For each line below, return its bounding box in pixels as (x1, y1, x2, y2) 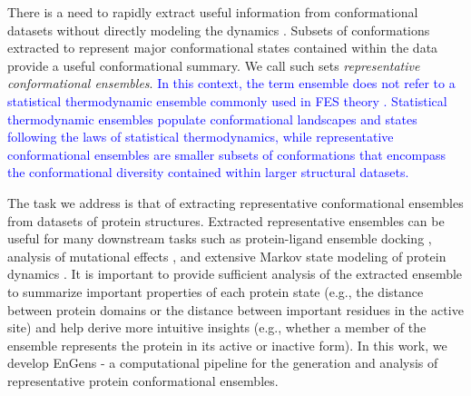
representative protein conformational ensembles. (7, 371, 279, 390)
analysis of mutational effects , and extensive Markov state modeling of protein (7, 246, 446, 265)
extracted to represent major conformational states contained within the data (7, 38, 438, 57)
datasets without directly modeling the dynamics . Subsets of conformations (7, 20, 430, 39)
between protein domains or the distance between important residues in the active (7, 300, 464, 319)
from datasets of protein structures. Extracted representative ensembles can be (7, 211, 445, 230)
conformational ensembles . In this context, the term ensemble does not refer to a (7, 74, 456, 93)
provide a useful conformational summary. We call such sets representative (7, 55, 420, 74)
